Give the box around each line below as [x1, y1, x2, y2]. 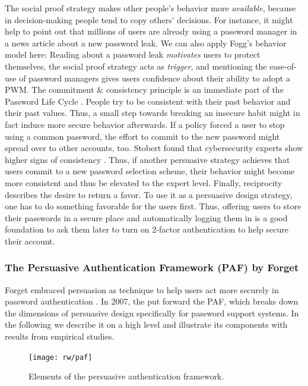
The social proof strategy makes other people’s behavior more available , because [5, 2, 296, 14]
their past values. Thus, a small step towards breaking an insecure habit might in [5, 106, 300, 119]
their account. [5, 234, 55, 247]
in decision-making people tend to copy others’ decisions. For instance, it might [5, 13, 293, 26]
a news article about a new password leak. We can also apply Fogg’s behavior [5, 36, 287, 49]
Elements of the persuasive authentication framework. [28, 370, 224, 382]
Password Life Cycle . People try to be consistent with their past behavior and [5, 95, 291, 107]
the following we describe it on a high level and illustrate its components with [5, 318, 288, 331]
